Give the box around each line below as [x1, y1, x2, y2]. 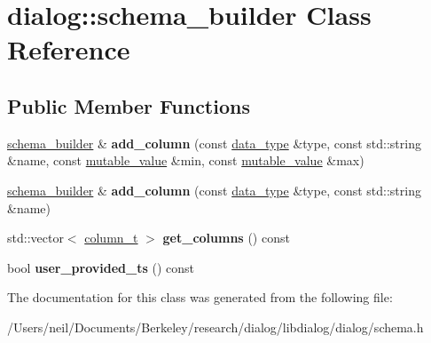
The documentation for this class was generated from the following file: [7, 288, 393, 307]
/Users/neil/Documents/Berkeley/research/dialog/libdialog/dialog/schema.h [7, 317, 424, 336]
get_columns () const [162, 228, 290, 247]
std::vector [7, 228, 64, 247]
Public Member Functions [7, 92, 250, 119]
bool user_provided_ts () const [7, 258, 194, 276]
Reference [7, 31, 130, 68]
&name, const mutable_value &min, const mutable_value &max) [7, 151, 364, 170]
